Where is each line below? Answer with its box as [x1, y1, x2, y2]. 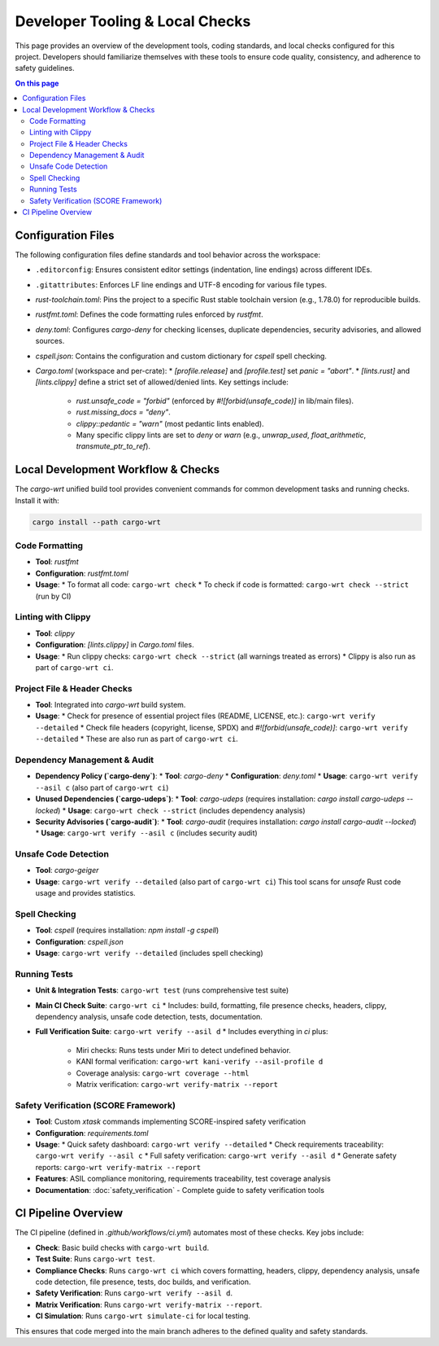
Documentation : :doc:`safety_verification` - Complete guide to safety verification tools [35, 1185, 325, 1195]
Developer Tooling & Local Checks [15, 12, 251, 30]
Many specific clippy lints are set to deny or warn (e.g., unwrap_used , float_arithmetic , [76, 430, 367, 440]
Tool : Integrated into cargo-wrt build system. [35, 700, 186, 710]
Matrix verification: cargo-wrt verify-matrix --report [76, 1080, 278, 1090]
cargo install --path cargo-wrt [32, 517, 162, 527]
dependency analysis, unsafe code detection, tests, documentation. [35, 1012, 263, 1022]
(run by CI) [35, 591, 72, 601]
